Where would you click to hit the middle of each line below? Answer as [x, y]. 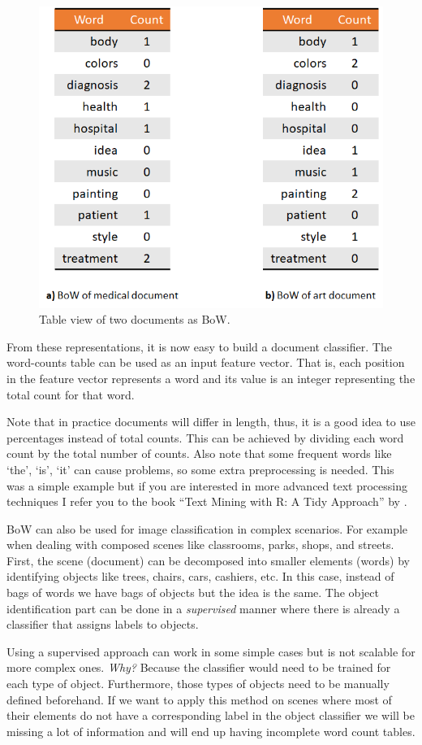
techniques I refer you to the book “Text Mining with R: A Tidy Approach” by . [207, 501]
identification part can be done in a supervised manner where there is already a [203, 608]
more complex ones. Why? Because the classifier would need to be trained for [199, 667]
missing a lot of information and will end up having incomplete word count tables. [211, 731]
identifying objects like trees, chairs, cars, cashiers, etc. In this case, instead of [200, 576]
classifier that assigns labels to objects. [103, 624]
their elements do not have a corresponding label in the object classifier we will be [211, 715]
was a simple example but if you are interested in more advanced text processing [207, 485]
